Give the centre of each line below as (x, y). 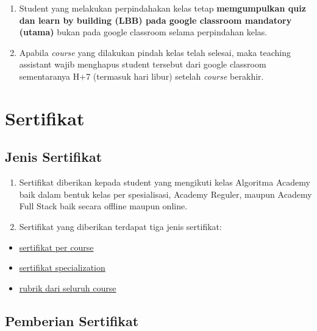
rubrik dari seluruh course (68, 287)
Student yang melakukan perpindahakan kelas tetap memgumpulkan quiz (162, 8)
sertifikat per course (56, 247)
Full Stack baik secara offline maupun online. (103, 206)
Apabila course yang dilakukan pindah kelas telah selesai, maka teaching (155, 52)
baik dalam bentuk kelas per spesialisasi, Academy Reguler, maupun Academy (166, 194)
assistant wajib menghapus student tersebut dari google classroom (143, 64)
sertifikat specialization (62, 267)
